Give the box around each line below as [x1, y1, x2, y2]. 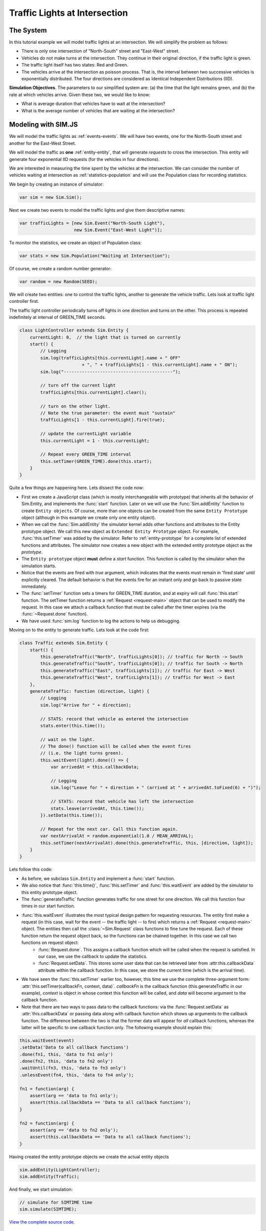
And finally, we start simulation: [9, 1187, 73, 1193]
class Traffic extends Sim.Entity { [19, 640, 108, 646]
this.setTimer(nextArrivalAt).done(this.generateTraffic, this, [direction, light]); [40, 840, 254, 845]
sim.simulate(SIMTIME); [19, 1206, 77, 1212]
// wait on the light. [40, 737, 96, 742]
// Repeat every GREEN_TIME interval [40, 452, 132, 457]
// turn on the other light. [40, 403, 111, 409]
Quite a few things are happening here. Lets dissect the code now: [9, 485, 144, 491]
